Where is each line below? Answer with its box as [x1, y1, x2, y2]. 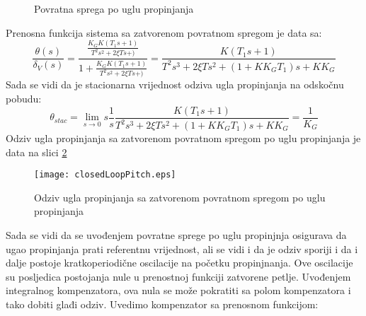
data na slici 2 [6, 144, 67, 159]
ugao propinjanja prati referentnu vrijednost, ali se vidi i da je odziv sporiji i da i [6, 241, 358, 256]
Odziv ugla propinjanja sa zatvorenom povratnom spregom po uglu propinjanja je [6, 131, 361, 146]
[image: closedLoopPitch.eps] [34, 170, 176, 180]
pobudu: [6, 91, 42, 106]
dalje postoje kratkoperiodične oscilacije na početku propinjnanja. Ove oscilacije [6, 255, 353, 270]
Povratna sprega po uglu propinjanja [34, 1, 194, 16]
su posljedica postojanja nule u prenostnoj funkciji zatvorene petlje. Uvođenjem [6, 269, 351, 283]
